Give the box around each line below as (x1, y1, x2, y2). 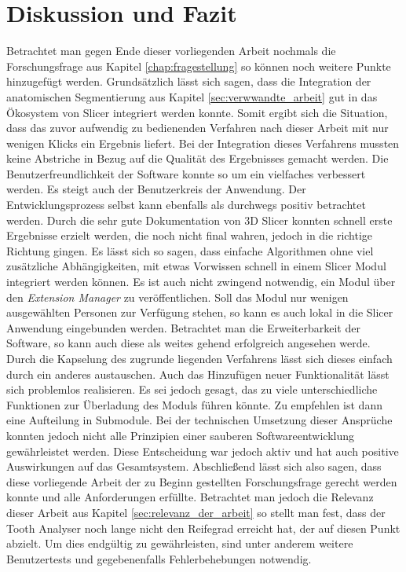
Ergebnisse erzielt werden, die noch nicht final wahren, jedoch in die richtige (6, 227, 373, 244)
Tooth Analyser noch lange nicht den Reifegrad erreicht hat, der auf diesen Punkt (6, 519, 401, 536)
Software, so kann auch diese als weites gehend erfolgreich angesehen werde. (6, 335, 371, 351)
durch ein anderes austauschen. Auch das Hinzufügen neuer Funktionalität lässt (6, 365, 390, 382)
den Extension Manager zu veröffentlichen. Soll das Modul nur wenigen (6, 288, 349, 305)
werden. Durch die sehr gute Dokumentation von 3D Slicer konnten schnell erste (6, 211, 393, 228)
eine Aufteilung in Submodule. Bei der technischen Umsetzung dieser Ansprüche (6, 412, 393, 428)
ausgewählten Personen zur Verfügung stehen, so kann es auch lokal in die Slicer (6, 304, 393, 321)
